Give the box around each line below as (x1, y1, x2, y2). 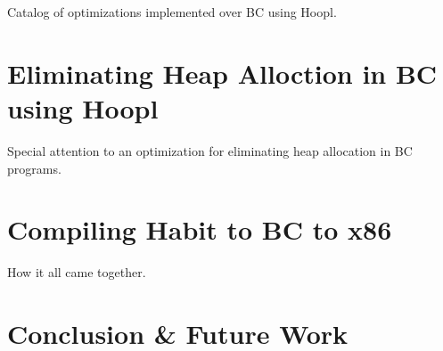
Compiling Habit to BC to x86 (7, 211, 392, 248)
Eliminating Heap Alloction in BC (7, 54, 438, 91)
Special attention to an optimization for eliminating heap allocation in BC (7, 141, 413, 159)
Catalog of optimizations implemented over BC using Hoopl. (7, 3, 337, 20)
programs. (7, 159, 62, 177)
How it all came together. (7, 263, 146, 282)
